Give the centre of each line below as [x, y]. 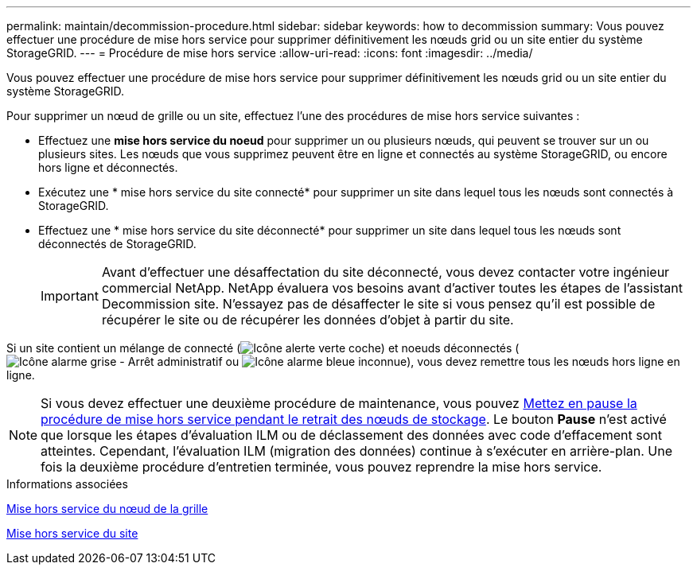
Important [70, 296]
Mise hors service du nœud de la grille [107, 509]
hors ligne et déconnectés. [108, 167]
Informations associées [67, 484]
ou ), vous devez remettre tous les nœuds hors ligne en [453, 361]
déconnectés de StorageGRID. [117, 244]
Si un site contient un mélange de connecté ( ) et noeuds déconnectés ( [263, 348]
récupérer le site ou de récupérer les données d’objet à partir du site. [308, 320]
